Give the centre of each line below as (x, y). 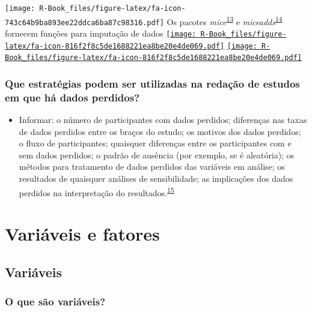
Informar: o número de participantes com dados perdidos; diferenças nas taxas (163, 120)
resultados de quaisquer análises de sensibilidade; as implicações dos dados (156, 178)
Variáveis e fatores (82, 234)
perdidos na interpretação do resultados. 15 (96, 191)
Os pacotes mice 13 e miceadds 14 (225, 20)
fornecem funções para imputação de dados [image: (101, 33)
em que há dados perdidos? (72, 97)
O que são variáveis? (55, 301)
